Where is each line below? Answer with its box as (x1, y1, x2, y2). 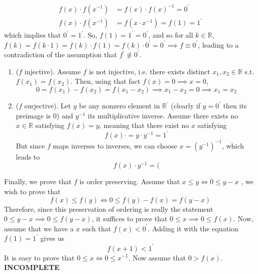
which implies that (4, 30, 61, 40)
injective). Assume (24, 66, 81, 76)
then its (223, 100, 247, 111)
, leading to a (198, 39, 239, 50)
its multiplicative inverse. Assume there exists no (87, 110, 238, 120)
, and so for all (148, 30, 193, 40)
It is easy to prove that (4, 252, 75, 262)
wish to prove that (4, 186, 61, 197)
